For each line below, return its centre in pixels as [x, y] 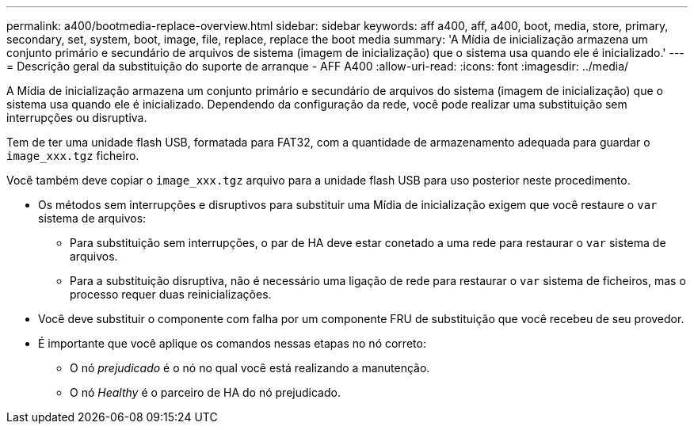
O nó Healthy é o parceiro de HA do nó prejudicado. [205, 392]
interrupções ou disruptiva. [77, 118]
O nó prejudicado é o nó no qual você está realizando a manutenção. [250, 368]
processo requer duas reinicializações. [171, 294]
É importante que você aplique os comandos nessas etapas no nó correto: [232, 343]
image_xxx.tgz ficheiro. [73, 156]
